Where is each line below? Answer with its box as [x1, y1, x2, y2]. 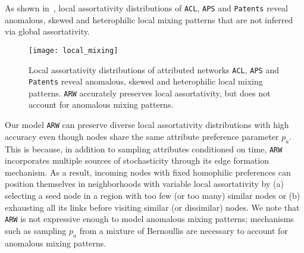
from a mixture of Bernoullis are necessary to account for [79, 224, 288, 236]
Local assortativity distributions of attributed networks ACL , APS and [29, 63, 279, 76]
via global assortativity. [5, 25, 90, 38]
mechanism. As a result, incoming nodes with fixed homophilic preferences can [5, 165, 291, 178]
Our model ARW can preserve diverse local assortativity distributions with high [5, 118, 289, 131]
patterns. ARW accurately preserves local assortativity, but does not [29, 86, 271, 99]
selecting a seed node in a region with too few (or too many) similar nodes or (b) [5, 189, 300, 201]
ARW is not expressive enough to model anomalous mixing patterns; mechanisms [5, 213, 294, 225]
